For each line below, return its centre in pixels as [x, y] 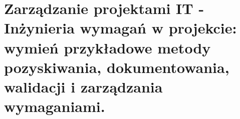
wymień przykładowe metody [107, 47]
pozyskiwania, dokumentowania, [117, 67]
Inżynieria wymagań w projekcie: [121, 28]
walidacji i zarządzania [83, 86]
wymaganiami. [55, 106]
